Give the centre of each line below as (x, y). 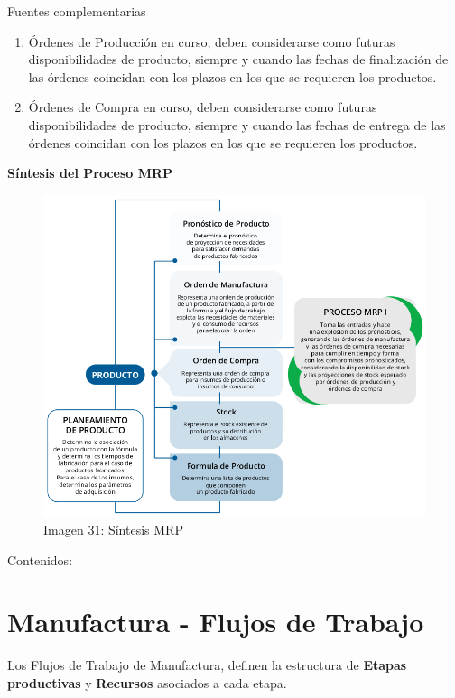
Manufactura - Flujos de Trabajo (216, 622)
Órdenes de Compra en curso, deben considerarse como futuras (203, 107)
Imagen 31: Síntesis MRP (113, 529)
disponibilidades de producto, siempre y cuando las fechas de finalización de (238, 59)
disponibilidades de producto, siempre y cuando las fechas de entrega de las (237, 124)
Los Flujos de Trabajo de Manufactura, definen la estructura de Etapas (207, 665)
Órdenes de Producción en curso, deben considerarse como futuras (212, 41)
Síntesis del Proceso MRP (90, 173)
